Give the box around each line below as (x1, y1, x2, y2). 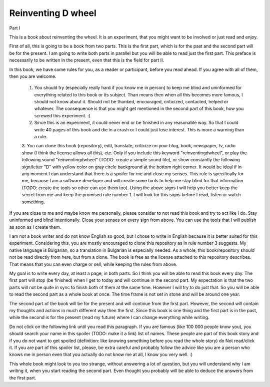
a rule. (34, 134, 47, 140)
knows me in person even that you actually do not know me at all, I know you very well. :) (9, 352, 193, 358)
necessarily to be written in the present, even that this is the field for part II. (9, 57, 164, 63)
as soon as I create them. (9, 224, 61, 230)
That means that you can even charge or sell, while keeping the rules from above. (9, 261, 177, 267)
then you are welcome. (9, 73, 57, 79)
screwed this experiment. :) (34, 112, 91, 118)
